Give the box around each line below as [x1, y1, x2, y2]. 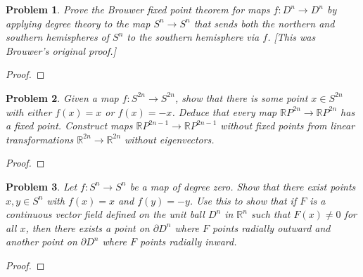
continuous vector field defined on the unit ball [6, 207, 205, 221]
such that [250, 207, 291, 221]
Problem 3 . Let [6, 179, 77, 193]
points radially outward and [212, 220, 331, 235]
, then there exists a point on [25, 220, 150, 235]
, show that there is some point [174, 90, 308, 105]
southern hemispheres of [6, 30, 110, 44]
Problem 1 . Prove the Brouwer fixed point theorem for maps [6, 2, 270, 16]
